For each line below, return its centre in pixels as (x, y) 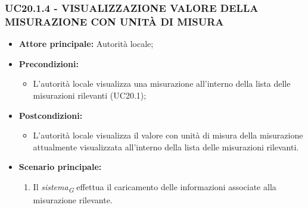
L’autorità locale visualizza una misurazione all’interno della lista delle (162, 83)
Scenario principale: (60, 167)
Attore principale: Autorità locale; (86, 44)
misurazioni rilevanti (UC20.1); (90, 95)
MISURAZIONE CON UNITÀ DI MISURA (114, 21)
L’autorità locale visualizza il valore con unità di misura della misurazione (168, 135)
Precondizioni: (49, 63)
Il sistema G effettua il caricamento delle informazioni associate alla (155, 187)
